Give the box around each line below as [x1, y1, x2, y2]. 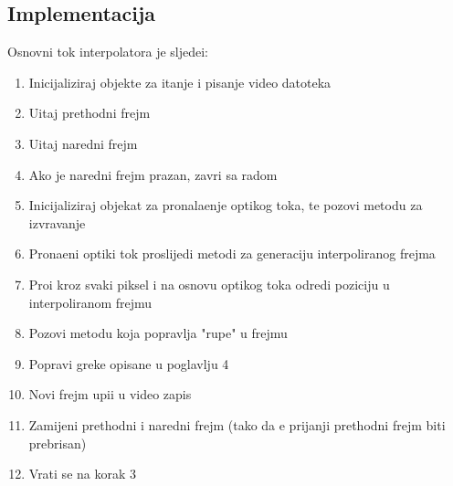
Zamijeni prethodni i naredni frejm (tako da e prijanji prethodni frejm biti [28, 415, 446, 434]
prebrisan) [28, 433, 87, 452]
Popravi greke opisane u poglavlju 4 [28, 354, 229, 373]
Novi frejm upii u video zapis [28, 385, 192, 404]
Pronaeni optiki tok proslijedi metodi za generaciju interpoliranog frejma [28, 244, 436, 263]
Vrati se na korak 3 [28, 464, 137, 483]
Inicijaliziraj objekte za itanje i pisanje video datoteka [28, 72, 332, 91]
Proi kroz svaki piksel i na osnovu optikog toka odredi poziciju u [28, 274, 390, 293]
